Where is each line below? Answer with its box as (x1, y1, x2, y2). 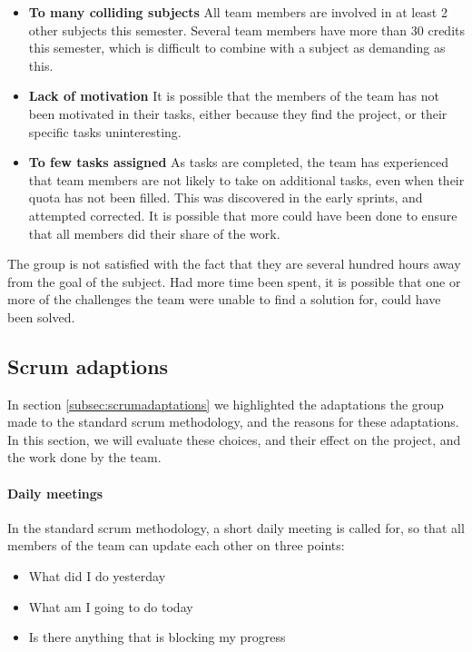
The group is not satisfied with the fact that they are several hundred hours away (7, 254, 461, 273)
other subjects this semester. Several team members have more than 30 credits (28, 20, 465, 39)
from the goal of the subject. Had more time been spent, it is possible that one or (7, 272, 461, 291)
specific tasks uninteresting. (28, 122, 182, 141)
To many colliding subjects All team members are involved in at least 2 (28, 3, 447, 21)
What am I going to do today (28, 597, 193, 616)
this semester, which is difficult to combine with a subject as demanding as (28, 38, 446, 57)
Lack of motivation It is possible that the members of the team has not (28, 86, 439, 105)
